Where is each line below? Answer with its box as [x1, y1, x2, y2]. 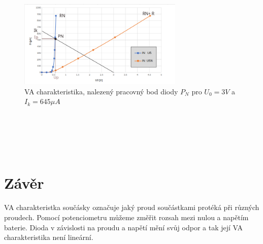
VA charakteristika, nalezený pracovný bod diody [24, 86, 178, 96]
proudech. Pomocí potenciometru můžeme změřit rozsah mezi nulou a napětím [4, 212, 249, 223]
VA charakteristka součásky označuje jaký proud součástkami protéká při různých [4, 202, 259, 213]
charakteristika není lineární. [4, 232, 93, 242]
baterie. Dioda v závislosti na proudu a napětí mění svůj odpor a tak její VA [4, 222, 243, 232]
